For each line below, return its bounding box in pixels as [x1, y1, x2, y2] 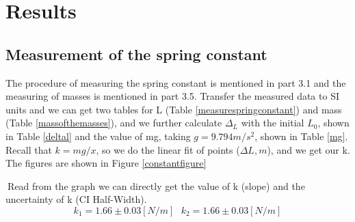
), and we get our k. [267, 142, 350, 156]
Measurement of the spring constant [5, 43, 267, 64]
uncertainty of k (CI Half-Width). [5, 192, 147, 206]
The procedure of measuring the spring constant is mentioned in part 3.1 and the [5, 75, 346, 89]
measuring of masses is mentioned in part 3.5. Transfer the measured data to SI [5, 89, 339, 103]
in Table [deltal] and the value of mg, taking [5, 128, 191, 143]
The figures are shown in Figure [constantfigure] [5, 156, 207, 170]
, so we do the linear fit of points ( [96, 142, 240, 156]
